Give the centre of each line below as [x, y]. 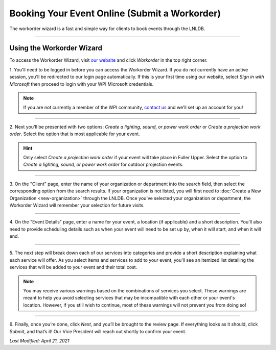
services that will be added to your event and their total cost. [73, 267]
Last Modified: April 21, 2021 [39, 341]
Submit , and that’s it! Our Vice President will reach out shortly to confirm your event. [98, 331]
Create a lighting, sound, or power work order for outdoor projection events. [103, 165]
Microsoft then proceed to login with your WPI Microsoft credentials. [82, 84]
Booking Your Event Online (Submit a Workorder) [115, 13]
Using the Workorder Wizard [56, 48]
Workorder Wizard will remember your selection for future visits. [77, 205]
